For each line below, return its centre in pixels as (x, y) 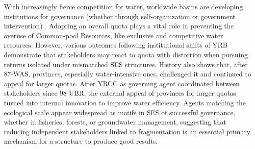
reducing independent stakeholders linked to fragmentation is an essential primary (127, 131)
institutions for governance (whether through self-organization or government (120, 16)
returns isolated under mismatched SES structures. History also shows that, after (126, 64)
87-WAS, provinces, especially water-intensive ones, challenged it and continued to (127, 74)
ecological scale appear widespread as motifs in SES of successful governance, (120, 112)
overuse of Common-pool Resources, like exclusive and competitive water (114, 35)
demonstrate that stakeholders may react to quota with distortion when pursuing (126, 54)
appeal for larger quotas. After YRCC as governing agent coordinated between (122, 83)
